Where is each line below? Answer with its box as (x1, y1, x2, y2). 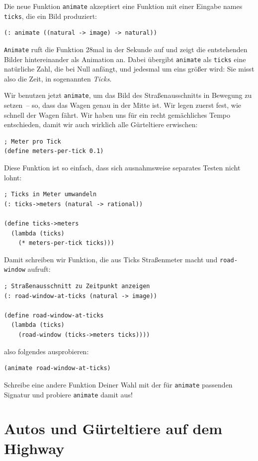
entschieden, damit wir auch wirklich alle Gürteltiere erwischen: (4, 119, 198, 130)
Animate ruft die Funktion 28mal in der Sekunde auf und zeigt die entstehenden (4, 44, 248, 54)
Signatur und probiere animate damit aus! (4, 389, 133, 399)
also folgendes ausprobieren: (4, 346, 89, 356)
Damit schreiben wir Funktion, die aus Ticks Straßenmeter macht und (4, 254, 218, 264)
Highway (4, 438, 65, 458)
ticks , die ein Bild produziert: (4, 10, 97, 21)
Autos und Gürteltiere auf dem (4, 418, 222, 439)
